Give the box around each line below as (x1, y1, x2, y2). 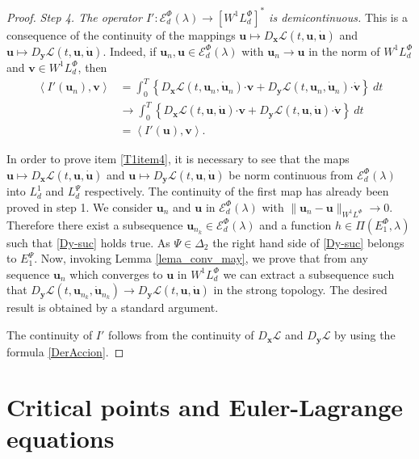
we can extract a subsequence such (223, 265, 395, 282)
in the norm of (308, 42, 380, 59)
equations (6, 422, 115, 455)
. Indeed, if (103, 42, 157, 59)
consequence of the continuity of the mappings (6, 26, 236, 43)
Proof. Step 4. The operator (6, 8, 142, 25)
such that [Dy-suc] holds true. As (6, 234, 170, 251)
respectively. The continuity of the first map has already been (84, 183, 389, 200)
